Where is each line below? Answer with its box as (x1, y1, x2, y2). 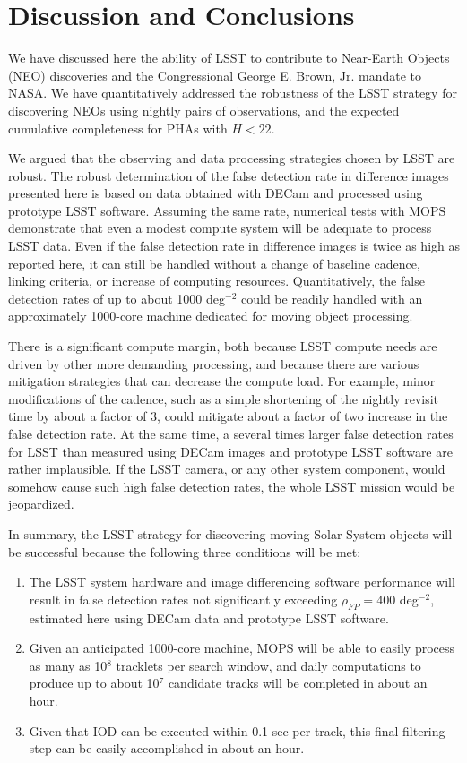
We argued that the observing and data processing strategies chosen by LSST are (8, 149, 455, 167)
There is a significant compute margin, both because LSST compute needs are (8, 337, 437, 356)
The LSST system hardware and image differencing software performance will (29, 572, 455, 591)
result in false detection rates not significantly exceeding (29, 589, 338, 608)
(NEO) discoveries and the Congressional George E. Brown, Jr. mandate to (8, 65, 422, 84)
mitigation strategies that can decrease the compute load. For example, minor (8, 372, 436, 390)
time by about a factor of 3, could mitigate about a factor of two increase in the (8, 407, 448, 425)
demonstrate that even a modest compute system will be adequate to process (8, 219, 432, 237)
